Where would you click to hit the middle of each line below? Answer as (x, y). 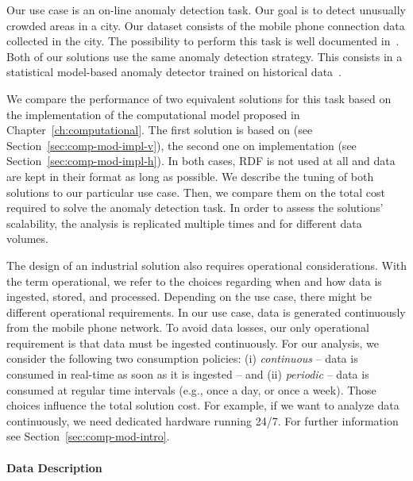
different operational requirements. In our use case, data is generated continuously (206, 312)
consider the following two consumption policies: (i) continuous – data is (182, 358)
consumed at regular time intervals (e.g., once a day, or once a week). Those (191, 389)
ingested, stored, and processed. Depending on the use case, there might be (189, 296)
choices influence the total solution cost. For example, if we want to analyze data (203, 405)
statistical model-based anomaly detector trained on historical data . (174, 72)
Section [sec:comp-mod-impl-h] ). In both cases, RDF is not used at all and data (201, 161)
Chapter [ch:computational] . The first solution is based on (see (160, 130)
